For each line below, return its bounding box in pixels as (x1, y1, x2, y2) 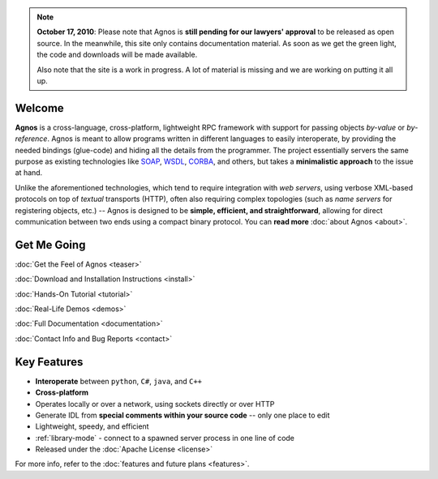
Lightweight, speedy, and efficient (35, 421, 149, 431)
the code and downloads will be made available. (36, 49, 198, 60)
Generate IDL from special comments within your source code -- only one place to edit (35, 410, 330, 420)
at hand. (15, 168, 43, 177)
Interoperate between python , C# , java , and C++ (35, 376, 203, 386)
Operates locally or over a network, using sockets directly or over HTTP (35, 399, 275, 408)
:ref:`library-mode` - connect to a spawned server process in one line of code (35, 433, 295, 443)
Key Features (15, 355, 84, 369)
